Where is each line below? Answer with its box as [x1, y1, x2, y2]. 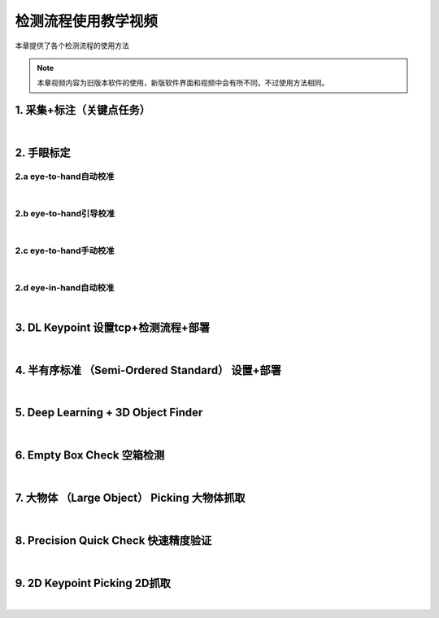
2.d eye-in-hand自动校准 [15, 282, 115, 294]
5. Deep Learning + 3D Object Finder [15, 406, 203, 420]
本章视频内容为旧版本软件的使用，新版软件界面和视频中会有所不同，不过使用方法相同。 [37, 78, 329, 88]
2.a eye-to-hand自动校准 [15, 171, 115, 182]
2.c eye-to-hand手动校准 [15, 245, 115, 256]
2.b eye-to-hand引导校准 [15, 208, 115, 220]
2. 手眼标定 [15, 146, 71, 160]
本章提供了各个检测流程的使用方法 [15, 41, 129, 50]
